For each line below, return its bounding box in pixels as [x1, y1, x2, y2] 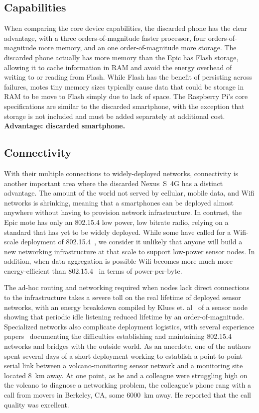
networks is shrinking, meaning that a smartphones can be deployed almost [4, 197, 234, 207]
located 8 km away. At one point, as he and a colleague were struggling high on [4, 370, 248, 380]
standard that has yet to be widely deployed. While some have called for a [4, 226, 231, 237]
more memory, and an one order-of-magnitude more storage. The [38, 42, 237, 53]
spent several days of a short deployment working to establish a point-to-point [4, 350, 243, 361]
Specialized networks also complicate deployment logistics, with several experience [4, 321, 255, 331]
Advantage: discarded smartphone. [4, 120, 126, 131]
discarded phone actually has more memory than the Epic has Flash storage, [4, 52, 239, 62]
